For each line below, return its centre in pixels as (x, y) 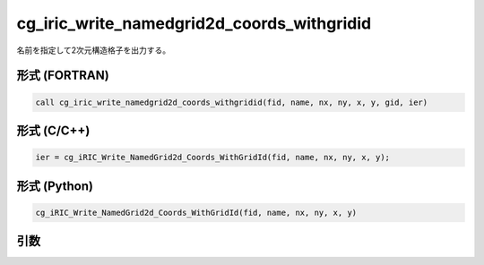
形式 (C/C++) (53, 130)
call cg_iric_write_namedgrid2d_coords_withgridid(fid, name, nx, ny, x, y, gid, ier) (232, 102)
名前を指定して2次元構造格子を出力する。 (94, 50)
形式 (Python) (55, 186)
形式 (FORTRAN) (63, 76)
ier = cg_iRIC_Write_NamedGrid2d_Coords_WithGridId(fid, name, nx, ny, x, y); (212, 158)
